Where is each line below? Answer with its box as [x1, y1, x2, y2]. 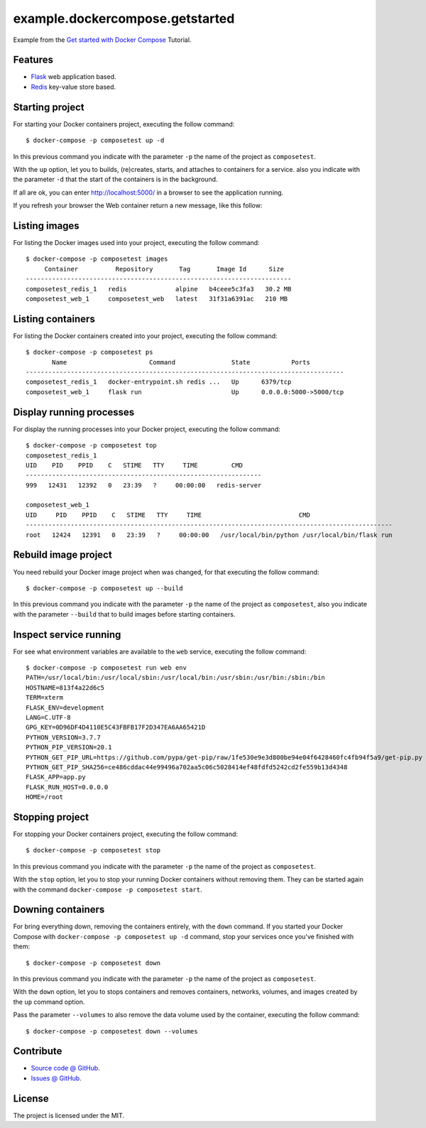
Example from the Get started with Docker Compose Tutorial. [13, 36, 192, 44]
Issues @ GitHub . [31, 1073, 82, 1083]
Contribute [13, 1045, 62, 1058]
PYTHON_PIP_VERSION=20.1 [26, 743, 112, 752]
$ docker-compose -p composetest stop [26, 846, 161, 855]
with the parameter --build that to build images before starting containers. [13, 609, 236, 618]
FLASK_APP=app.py [26, 773, 86, 781]
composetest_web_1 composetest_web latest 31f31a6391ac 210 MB [26, 295, 288, 303]
